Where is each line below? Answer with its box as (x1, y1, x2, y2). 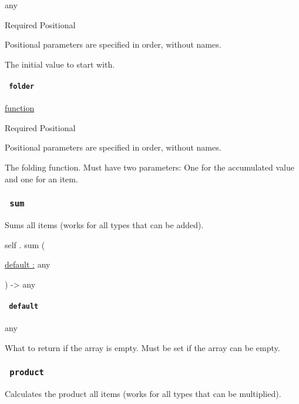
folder (9, 82, 35, 91)
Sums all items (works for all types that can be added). (5, 218, 204, 231)
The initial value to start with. (5, 58, 115, 70)
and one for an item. (5, 172, 78, 185)
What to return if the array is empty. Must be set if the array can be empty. (5, 341, 280, 353)
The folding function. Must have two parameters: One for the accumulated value (5, 161, 294, 173)
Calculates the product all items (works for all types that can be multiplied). (5, 388, 281, 400)
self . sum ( (5, 238, 45, 251)
